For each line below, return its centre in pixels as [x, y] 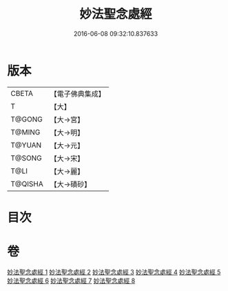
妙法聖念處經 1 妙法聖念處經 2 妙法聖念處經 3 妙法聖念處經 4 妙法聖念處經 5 [114, 272]
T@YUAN [26, 145]
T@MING [25, 132]
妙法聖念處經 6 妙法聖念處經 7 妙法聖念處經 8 [71, 281]
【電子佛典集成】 [77, 94]
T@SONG [27, 158]
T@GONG [27, 119]
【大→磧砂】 [71, 184]
